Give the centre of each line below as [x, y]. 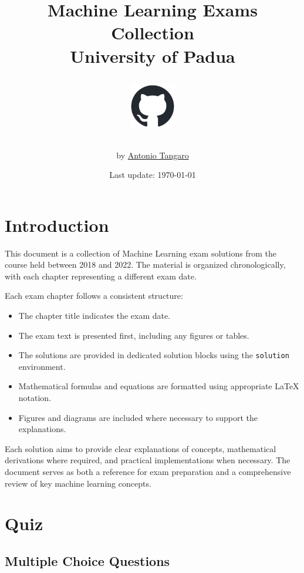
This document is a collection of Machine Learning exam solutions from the [141, 253]
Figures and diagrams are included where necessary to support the [138, 417]
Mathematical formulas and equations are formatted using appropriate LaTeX [159, 386]
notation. [35, 398]
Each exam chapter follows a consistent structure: [94, 296]
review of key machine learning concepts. [78, 483]
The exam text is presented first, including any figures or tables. [134, 335]
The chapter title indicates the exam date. [94, 316]
